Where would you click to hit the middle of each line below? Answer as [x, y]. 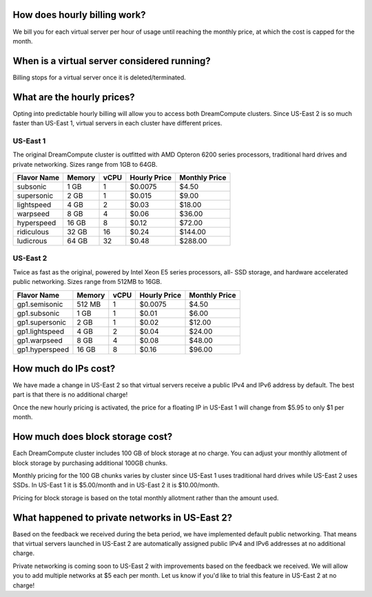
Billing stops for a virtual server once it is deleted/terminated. [99, 77]
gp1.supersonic [42, 322]
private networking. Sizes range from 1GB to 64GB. [85, 164]
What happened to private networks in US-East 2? [123, 517]
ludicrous [32, 241]
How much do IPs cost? [64, 368]
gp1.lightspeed [41, 331]
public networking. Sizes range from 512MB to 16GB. [87, 282]
